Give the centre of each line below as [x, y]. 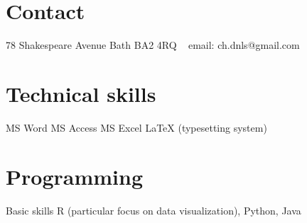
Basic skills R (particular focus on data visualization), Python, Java [153, 210]
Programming [74, 176]
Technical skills [81, 93]
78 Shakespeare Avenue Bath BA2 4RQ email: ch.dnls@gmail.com [153, 45]
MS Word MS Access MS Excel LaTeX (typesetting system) [136, 127]
